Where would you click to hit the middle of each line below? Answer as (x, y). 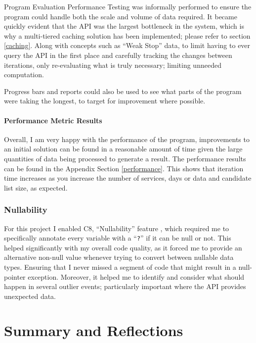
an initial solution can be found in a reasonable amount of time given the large (123, 149)
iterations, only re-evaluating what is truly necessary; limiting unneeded (113, 65)
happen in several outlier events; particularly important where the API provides (125, 286)
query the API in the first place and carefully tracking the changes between (118, 55)
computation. (24, 74)
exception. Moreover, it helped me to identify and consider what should (136, 276)
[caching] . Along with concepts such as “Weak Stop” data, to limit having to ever (127, 45)
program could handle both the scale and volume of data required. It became (121, 16)
